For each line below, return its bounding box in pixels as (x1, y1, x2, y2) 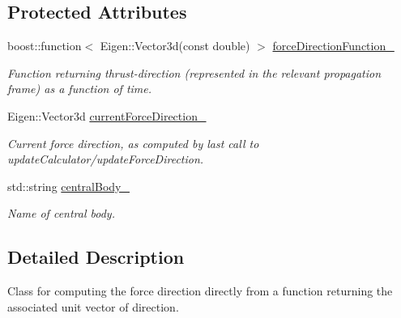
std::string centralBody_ (7, 177, 130, 194)
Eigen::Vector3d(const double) (100, 37, 250, 54)
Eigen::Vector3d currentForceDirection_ (7, 107, 207, 124)
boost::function (7, 37, 82, 54)
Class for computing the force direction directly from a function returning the (7, 282, 393, 299)
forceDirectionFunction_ (272, 37, 395, 54)
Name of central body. (7, 205, 115, 222)
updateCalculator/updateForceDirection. (7, 151, 204, 167)
